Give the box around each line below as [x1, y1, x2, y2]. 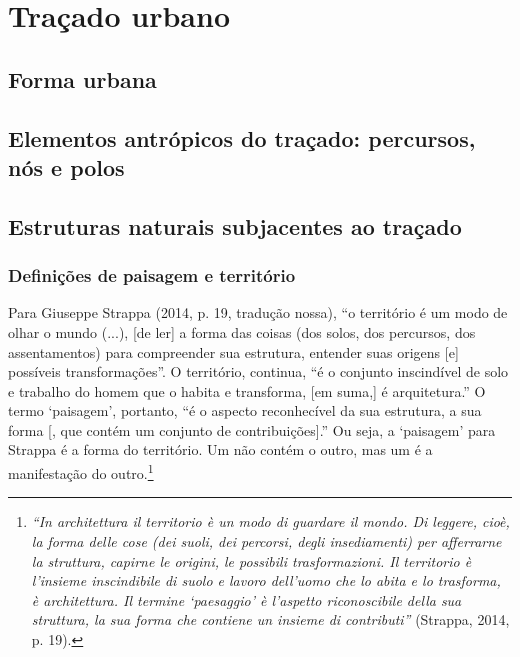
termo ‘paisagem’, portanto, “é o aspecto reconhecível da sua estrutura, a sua [8, 400, 482, 421]
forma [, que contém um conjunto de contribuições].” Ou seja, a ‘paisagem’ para [8, 419, 496, 440]
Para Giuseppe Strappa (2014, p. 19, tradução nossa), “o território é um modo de [8, 302, 508, 323]
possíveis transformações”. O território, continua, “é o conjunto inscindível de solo [8, 361, 509, 382]
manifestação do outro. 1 [8, 460, 154, 483]
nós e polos [8, 151, 125, 182]
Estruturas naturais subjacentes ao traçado [8, 210, 462, 241]
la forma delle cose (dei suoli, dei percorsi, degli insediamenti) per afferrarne [31, 530, 502, 551]
